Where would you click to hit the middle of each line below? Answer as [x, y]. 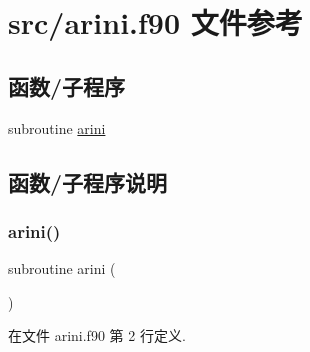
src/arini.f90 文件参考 [155, 22]
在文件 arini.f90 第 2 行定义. [97, 335]
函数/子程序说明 [88, 181]
